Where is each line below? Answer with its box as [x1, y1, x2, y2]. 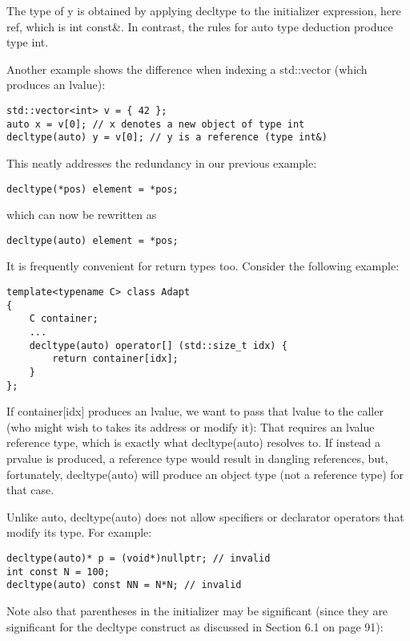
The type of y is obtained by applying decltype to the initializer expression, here [6, 2, 401, 18]
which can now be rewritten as [6, 206, 157, 223]
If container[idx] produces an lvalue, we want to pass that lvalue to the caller [6, 403, 384, 420]
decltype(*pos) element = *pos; [6, 183, 179, 195]
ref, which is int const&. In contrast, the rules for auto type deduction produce [6, 18, 393, 34]
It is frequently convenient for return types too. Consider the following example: [6, 258, 400, 274]
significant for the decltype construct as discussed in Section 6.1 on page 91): [6, 618, 384, 635]
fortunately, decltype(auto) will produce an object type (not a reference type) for [6, 465, 404, 482]
